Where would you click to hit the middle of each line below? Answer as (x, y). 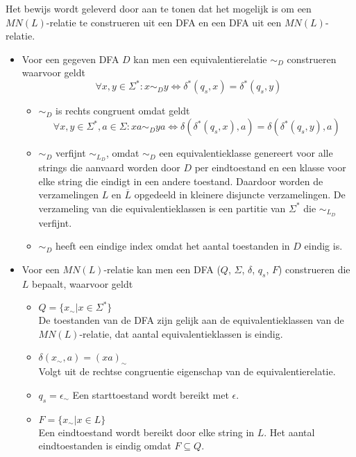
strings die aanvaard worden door (109, 167)
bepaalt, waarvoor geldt (83, 283)
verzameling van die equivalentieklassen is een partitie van (162, 208)
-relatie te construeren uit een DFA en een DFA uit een (164, 22)
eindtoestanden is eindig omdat (105, 446)
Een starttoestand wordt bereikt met (151, 394)
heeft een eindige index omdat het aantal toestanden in (172, 246)
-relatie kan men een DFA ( (162, 269)
